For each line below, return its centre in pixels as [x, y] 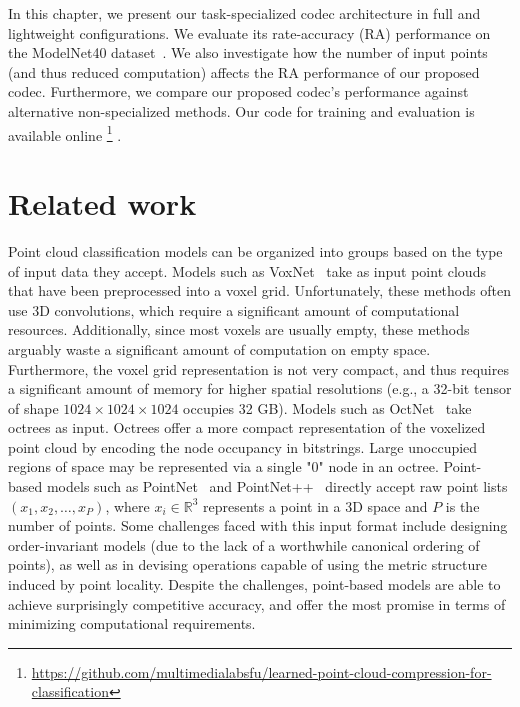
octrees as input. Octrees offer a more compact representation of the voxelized [247, 427]
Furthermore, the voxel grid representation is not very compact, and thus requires [258, 368]
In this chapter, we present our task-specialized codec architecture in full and [244, 13]
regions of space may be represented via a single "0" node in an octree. [223, 466]
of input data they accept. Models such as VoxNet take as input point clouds [247, 270]
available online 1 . [65, 133]
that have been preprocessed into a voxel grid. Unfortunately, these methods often [259, 290]
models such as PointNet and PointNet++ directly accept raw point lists [277, 486]
